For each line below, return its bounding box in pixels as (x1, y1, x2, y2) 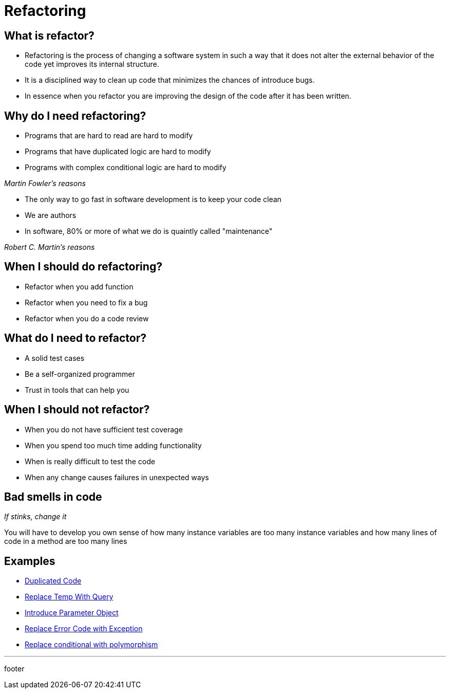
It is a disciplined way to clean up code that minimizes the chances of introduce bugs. (25, 76, 315, 85)
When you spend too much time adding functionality (25, 441, 202, 450)
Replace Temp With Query (25, 592, 114, 601)
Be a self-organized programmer (25, 369, 135, 378)
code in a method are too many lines (4, 537, 127, 546)
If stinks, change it (4, 512, 67, 521)
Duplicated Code (25, 576, 82, 586)
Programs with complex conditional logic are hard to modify (25, 163, 227, 172)
